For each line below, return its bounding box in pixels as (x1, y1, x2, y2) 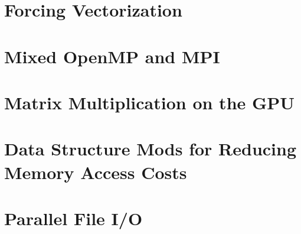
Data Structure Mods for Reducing (4, 136, 297, 161)
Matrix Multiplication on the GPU (4, 90, 295, 114)
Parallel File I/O (4, 206, 143, 230)
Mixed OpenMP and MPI (4, 44, 220, 68)
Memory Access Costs (4, 160, 187, 184)
